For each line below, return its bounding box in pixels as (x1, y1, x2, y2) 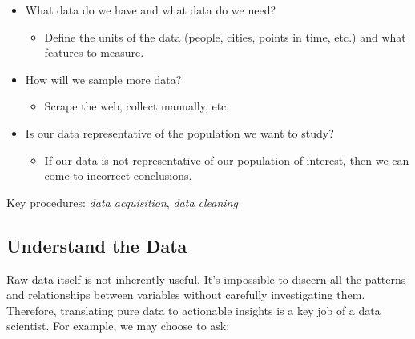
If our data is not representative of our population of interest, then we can (44, 151, 409, 168)
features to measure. (44, 44, 144, 61)
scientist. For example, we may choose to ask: (6, 317, 230, 334)
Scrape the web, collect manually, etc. (44, 98, 230, 114)
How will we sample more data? (25, 70, 182, 87)
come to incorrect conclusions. (44, 167, 192, 184)
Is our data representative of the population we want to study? (25, 124, 334, 141)
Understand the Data (6, 233, 187, 257)
